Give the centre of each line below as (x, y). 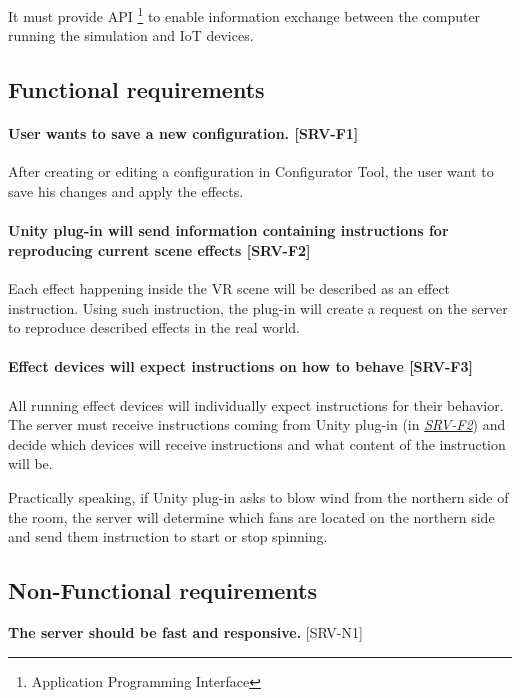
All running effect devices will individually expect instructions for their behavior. (256, 404)
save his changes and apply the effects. (126, 191)
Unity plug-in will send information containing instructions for (228, 230)
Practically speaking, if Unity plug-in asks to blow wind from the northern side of (258, 496)
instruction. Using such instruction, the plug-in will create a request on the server (258, 307)
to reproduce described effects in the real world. (154, 327)
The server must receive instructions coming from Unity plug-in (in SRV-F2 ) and (257, 424)
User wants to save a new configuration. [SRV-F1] (183, 133)
